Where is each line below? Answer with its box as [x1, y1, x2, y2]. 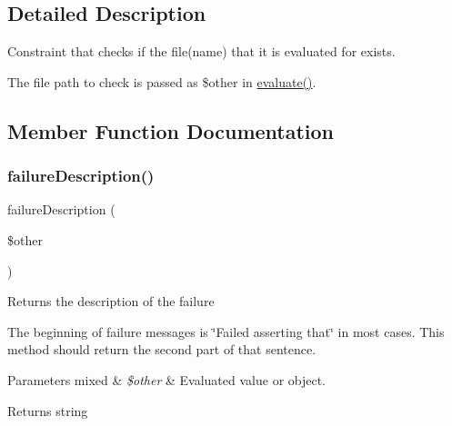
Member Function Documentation [7, 116, 335, 144]
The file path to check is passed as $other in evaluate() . [7, 72, 316, 91]
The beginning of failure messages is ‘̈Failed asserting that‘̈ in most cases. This [7, 322, 445, 341]
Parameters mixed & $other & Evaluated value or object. [7, 370, 326, 389]
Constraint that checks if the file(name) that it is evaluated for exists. [7, 42, 396, 61]
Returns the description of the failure [7, 292, 215, 311]
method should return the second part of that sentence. [7, 340, 316, 359]
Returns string [7, 401, 88, 420]
